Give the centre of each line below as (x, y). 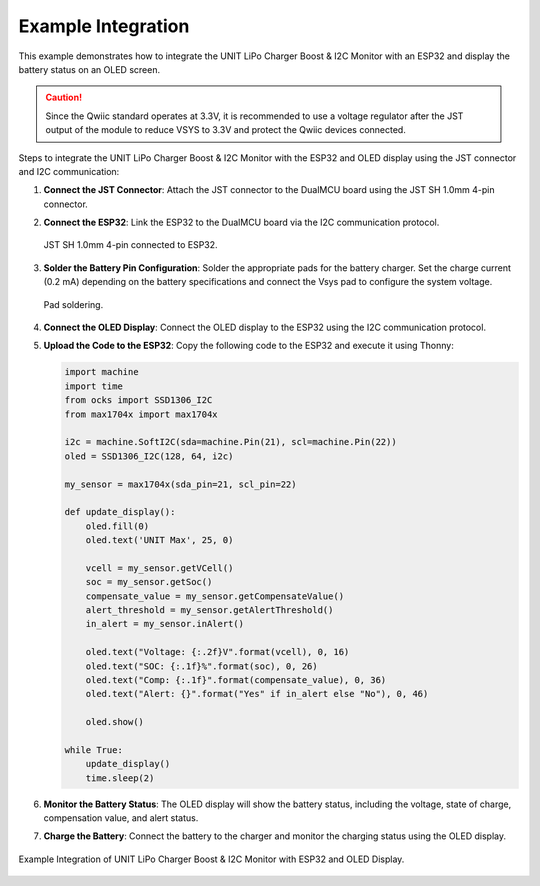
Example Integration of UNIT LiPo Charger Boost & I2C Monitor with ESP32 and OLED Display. (211, 859)
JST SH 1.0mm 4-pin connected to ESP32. (131, 245)
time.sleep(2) (120, 778)
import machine (101, 372)
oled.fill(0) (117, 526)
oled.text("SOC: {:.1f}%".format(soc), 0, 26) (202, 666)
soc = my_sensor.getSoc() (149, 582)
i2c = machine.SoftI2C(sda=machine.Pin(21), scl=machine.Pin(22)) (230, 442)
